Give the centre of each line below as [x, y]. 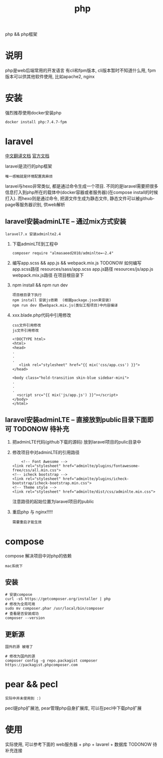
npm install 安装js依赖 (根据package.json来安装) [62, 300]
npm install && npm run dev [40, 285]
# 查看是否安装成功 [22, 614]
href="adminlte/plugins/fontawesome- [102, 466]
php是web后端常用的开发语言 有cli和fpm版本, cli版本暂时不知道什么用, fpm [81, 70]
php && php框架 [21, 34]
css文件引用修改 [27, 325]
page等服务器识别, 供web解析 [35, 205]
